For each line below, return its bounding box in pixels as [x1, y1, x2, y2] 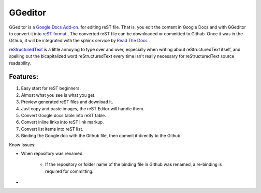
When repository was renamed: [21, 150, 84, 156]
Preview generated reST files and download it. [21, 99, 113, 105]
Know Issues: [9, 142, 36, 148]
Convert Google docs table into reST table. [21, 112, 106, 118]
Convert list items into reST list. [21, 126, 84, 132]
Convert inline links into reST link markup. [21, 119, 104, 125]
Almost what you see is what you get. [21, 92, 96, 98]
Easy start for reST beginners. [21, 85, 81, 91]
